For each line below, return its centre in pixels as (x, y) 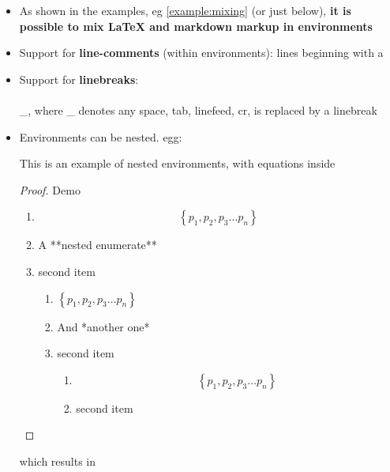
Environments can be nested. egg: (101, 136)
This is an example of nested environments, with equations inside (177, 163)
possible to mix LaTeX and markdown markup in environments (196, 26)
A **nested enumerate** (97, 245)
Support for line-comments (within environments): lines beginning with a (201, 53)
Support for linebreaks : (79, 79)
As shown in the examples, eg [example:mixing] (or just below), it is (185, 10)
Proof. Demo (50, 189)
